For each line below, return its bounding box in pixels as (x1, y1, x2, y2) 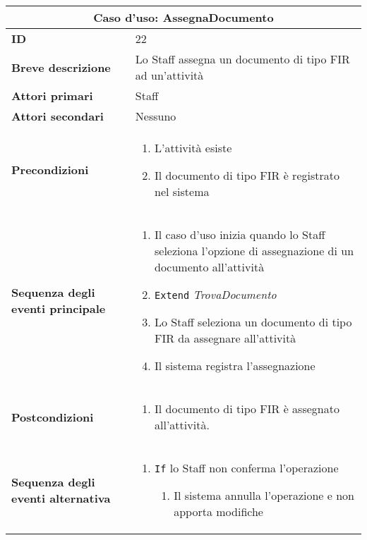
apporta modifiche (174, 503, 263, 520)
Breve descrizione (11, 59, 111, 75)
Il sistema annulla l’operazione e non (174, 487, 354, 503)
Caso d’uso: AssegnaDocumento (93, 9, 274, 25)
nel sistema (155, 183, 210, 200)
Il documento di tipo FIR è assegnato (155, 400, 339, 417)
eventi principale (11, 300, 106, 317)
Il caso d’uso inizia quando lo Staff (155, 226, 325, 243)
